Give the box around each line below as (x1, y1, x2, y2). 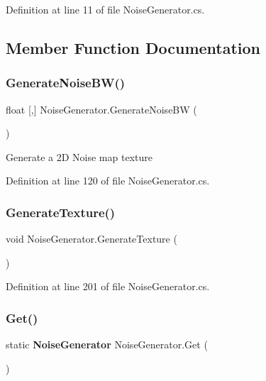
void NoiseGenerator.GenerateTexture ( (6, 231, 177, 246)
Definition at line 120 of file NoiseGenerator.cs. (6, 173, 210, 188)
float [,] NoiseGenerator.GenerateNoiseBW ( (6, 101, 197, 116)
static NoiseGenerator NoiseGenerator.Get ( (6, 337, 208, 352)
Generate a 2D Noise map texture (6, 149, 153, 164)
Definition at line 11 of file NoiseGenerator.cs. (6, 2, 205, 16)
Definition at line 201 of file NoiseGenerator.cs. (6, 279, 210, 294)
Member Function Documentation (6, 36, 261, 58)
